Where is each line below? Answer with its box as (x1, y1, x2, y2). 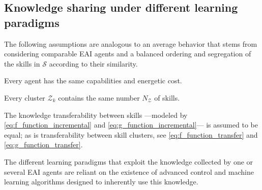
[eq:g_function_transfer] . (4, 139, 83, 150)
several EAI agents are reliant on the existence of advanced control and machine (4, 166, 254, 177)
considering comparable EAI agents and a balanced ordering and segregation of (4, 48, 251, 59)
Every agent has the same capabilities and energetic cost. (4, 75, 182, 86)
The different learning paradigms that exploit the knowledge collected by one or (4, 156, 253, 167)
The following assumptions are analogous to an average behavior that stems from (4, 38, 257, 49)
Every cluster (4, 92, 45, 103)
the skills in (4, 58, 40, 69)
